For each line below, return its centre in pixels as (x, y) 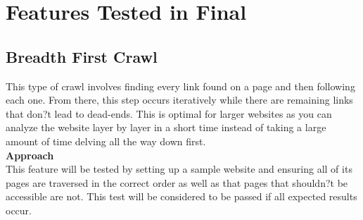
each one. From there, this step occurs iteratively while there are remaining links (179, 100)
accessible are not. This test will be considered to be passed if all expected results (181, 196)
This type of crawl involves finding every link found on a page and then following (180, 86)
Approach (30, 155)
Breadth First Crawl (82, 56)
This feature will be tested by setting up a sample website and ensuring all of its (179, 169)
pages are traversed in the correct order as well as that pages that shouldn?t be (177, 182)
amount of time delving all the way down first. (106, 141)
